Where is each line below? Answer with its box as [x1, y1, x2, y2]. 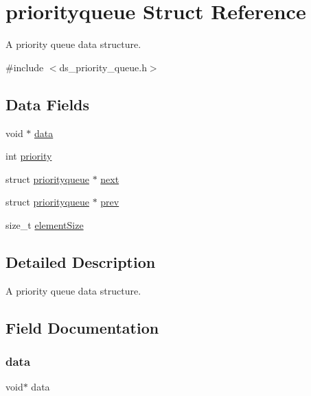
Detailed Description [5, 251, 156, 272]
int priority [5, 149, 52, 163]
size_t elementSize [5, 217, 84, 232]
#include [5, 60, 44, 74]
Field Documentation [5, 317, 159, 338]
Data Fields [5, 93, 90, 114]
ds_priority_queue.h [59, 60, 147, 74]
